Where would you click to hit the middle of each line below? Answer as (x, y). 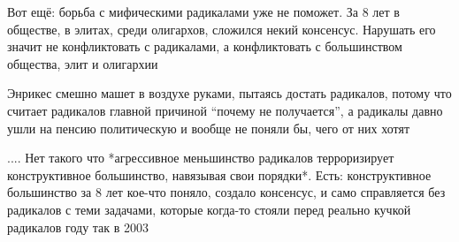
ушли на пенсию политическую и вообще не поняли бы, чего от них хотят (209, 128)
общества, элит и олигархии (83, 63)
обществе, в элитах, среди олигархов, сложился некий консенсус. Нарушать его (222, 29)
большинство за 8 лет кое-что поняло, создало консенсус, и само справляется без (226, 192)
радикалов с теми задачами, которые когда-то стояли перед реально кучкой (209, 209)
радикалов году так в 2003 (78, 227)
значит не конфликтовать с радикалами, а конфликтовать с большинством (205, 46)
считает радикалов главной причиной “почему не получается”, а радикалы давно (225, 110)
